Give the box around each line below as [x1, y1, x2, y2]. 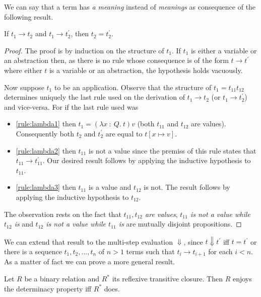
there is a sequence [4, 246, 62, 257]
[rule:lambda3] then [16, 182, 76, 192]
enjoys [232, 273, 252, 284]
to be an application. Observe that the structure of [54, 82, 212, 92]
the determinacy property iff [4, 283, 92, 293]
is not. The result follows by [144, 182, 230, 192]
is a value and [88, 182, 132, 192]
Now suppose [4, 82, 44, 92]
